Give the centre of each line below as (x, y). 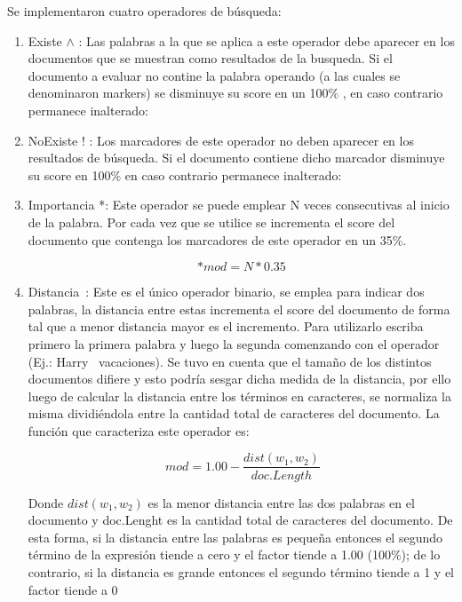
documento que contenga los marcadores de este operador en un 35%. (217, 239)
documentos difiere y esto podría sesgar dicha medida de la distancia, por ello (239, 379)
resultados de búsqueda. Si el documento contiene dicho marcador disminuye (236, 158)
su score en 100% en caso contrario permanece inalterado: (185, 174)
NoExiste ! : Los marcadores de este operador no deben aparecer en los (221, 140)
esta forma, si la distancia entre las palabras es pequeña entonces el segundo (235, 537)
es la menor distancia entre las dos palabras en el (281, 502)
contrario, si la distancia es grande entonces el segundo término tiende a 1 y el (241, 571)
